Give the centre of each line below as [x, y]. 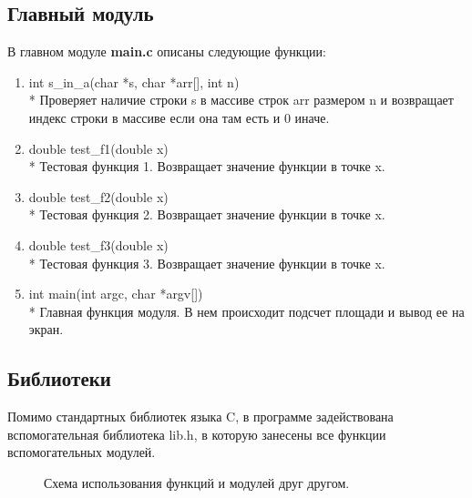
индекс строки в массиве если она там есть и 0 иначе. [179, 117]
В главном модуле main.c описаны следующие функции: [167, 51]
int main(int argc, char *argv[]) [116, 294]
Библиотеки [59, 378]
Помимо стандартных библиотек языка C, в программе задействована [200, 417]
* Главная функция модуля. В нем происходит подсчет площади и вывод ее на [246, 311]
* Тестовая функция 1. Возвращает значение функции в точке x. [207, 166]
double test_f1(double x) [98, 148]
